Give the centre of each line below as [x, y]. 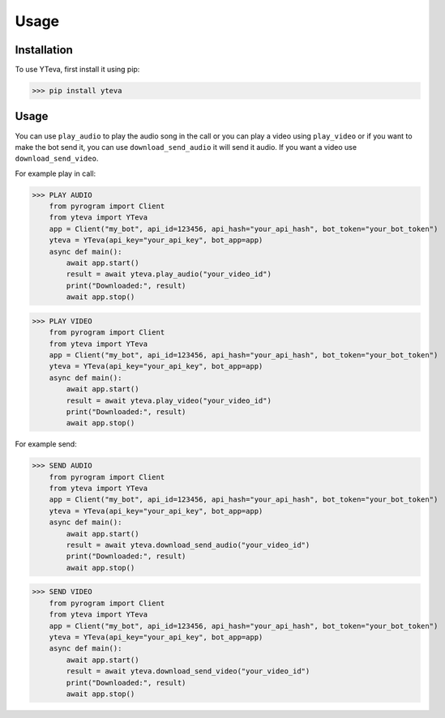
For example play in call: [56, 173]
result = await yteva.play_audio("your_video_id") [169, 274]
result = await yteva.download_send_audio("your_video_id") [188, 545]
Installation [44, 50]
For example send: [46, 444]
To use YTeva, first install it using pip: [77, 70]
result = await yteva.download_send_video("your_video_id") [188, 671]
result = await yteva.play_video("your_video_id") [169, 400]
